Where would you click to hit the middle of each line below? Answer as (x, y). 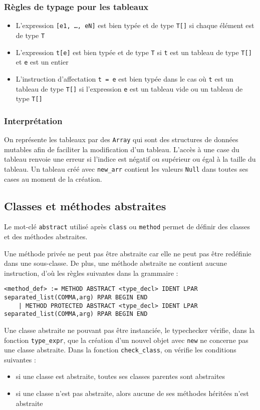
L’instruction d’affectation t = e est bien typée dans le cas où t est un (124, 78)
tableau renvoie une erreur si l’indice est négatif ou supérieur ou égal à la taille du (130, 159)
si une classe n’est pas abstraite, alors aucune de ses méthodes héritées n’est (132, 393)
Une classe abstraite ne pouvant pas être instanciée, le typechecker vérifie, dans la (129, 330)
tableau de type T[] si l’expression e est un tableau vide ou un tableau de (129, 88)
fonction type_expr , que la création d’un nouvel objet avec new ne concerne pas (126, 340)
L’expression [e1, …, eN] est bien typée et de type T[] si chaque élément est (135, 25)
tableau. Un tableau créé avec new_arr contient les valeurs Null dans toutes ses (126, 168)
